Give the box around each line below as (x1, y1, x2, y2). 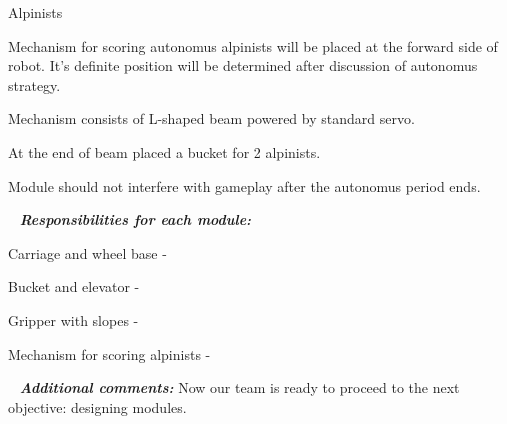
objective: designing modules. (8, 396, 187, 417)
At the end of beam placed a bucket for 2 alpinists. (8, 141, 321, 162)
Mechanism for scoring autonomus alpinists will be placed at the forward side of (8, 35, 498, 56)
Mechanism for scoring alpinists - (8, 343, 211, 364)
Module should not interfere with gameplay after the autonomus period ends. (8, 175, 481, 196)
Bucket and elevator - (8, 276, 140, 297)
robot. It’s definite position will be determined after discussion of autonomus (8, 55, 478, 76)
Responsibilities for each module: (19, 209, 252, 230)
